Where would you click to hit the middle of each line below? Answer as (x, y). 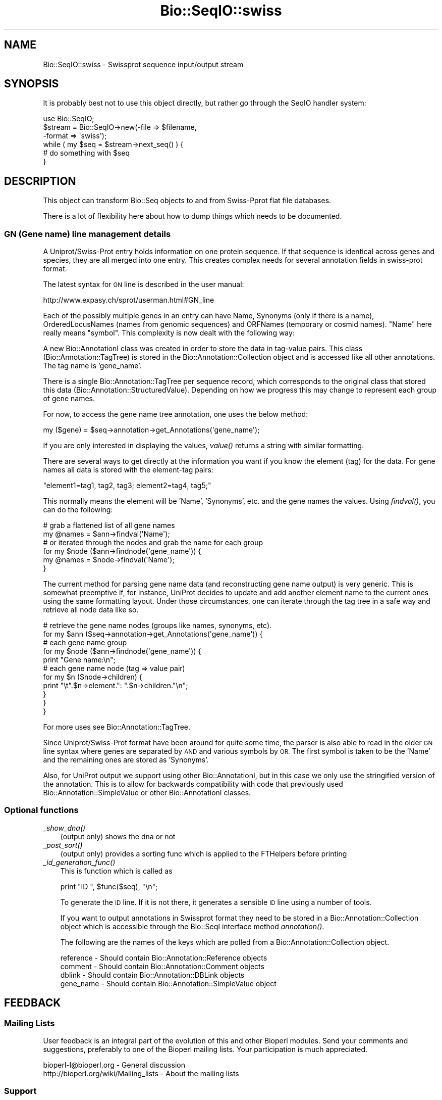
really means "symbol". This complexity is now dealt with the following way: (169, 333)
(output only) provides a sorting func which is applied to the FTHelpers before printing (204, 853)
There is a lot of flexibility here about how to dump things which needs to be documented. (192, 216)
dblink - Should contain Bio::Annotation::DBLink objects (152, 975)
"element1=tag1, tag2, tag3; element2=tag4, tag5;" (127, 486)
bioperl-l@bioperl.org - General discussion (114, 1065)
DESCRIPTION (40, 181)
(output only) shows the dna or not (118, 836)
